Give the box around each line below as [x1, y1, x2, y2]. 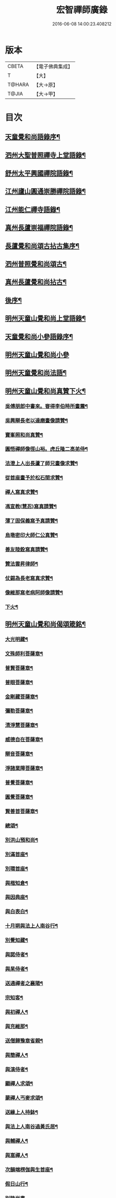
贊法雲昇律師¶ [5, 560, 38, 567]
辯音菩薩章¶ [5, 751, 33, 758]
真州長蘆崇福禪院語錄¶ [5, 223, 73, 232]
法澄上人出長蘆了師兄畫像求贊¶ [5, 460, 78, 467]
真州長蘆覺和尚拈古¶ [5, 278, 67, 286]
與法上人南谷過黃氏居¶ [5, 1123, 58, 1130]
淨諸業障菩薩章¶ [5, 765, 43, 772]
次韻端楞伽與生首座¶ [5, 1166, 54, 1173]
